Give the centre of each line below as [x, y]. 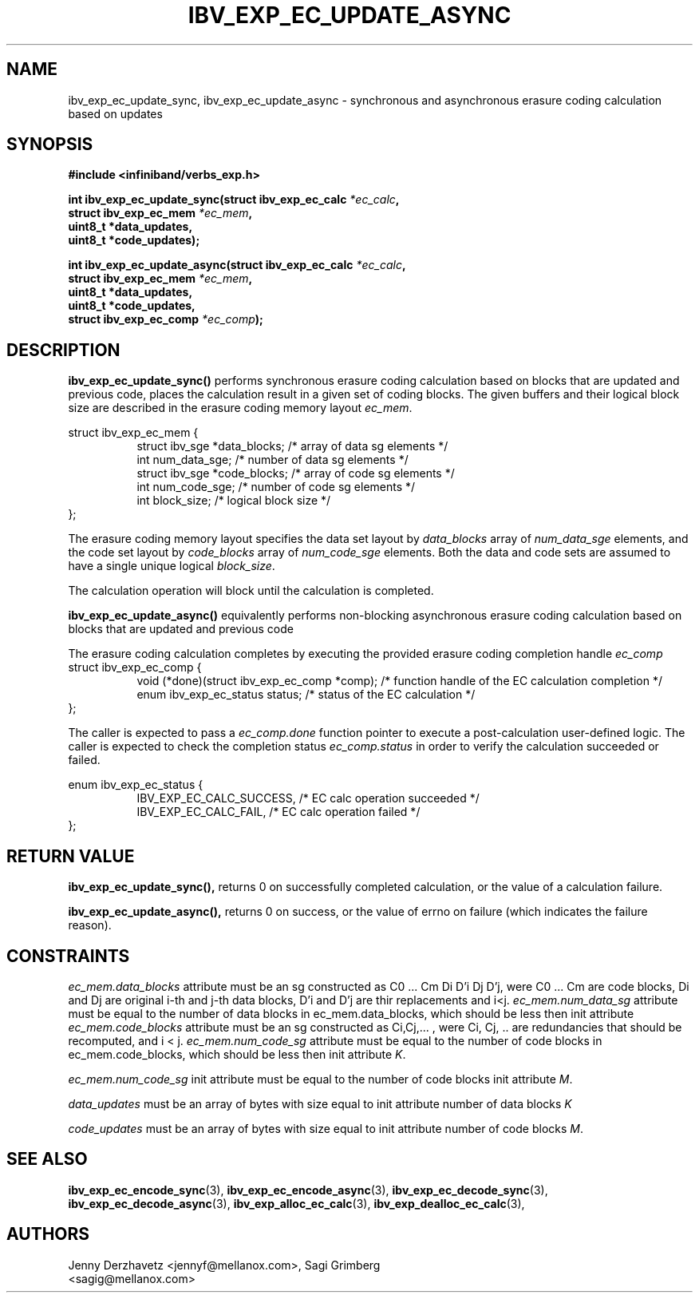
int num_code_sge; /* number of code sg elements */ [276, 487]
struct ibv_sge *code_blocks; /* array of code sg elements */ [296, 473]
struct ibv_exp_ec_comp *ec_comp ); [166, 319]
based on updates [115, 113]
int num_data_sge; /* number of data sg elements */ [272, 460]
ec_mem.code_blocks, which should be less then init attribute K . [237, 1054]
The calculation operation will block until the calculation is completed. [251, 591]
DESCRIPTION [63, 350]
